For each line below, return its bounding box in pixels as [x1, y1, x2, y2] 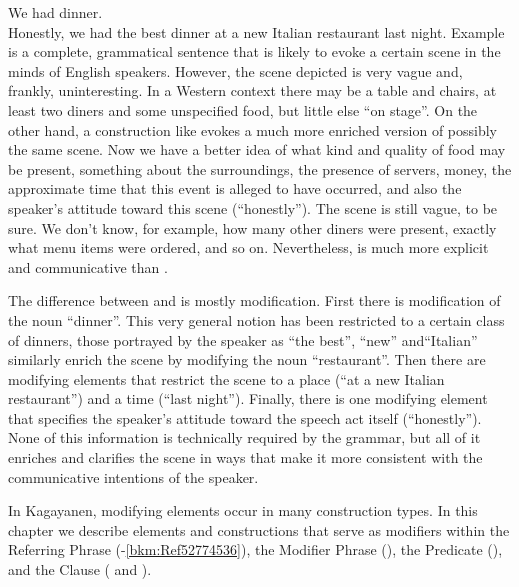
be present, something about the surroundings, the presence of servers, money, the [8, 158, 512, 179]
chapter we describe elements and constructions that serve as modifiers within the [8, 519, 510, 540]
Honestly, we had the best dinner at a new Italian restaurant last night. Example [8, 21, 505, 42]
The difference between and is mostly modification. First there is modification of [8, 290, 501, 311]
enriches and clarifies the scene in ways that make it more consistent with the [8, 447, 483, 468]
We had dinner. [8, 2, 103, 22]
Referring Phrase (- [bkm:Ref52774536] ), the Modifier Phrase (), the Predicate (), [8, 539, 503, 560]
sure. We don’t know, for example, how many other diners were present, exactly [8, 217, 497, 238]
